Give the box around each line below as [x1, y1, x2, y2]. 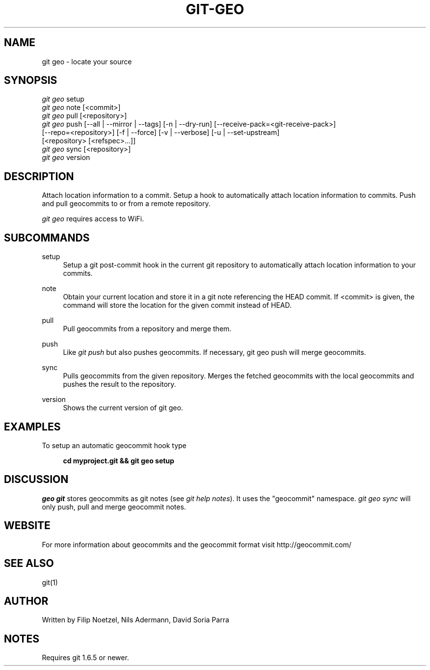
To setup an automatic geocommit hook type [42, 441, 187, 450]
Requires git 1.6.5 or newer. [42, 653, 129, 662]
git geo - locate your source [42, 57, 132, 66]
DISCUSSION [4, 473, 69, 486]
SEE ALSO [4, 557, 54, 570]
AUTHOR [4, 594, 49, 607]
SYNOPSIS [4, 74, 57, 87]
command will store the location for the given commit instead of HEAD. [63, 301, 292, 310]
